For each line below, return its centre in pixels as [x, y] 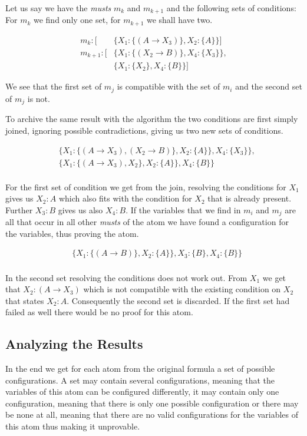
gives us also [80, 209]
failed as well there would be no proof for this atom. [99, 312]
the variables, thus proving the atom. [72, 233]
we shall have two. [179, 20]
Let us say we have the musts [58, 8]
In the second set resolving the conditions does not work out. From [126, 277]
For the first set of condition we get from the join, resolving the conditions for [146, 186]
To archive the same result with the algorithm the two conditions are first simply [152, 119]
